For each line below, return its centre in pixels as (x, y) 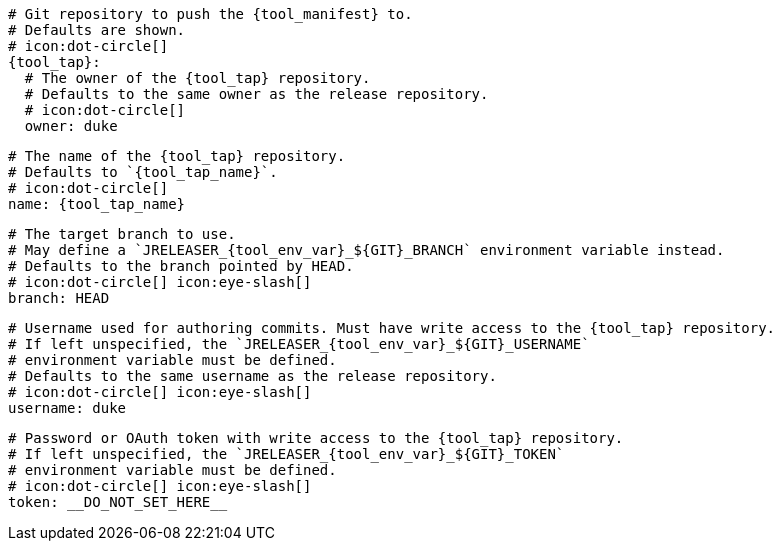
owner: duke (71, 126)
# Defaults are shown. (97, 30)
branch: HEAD (59, 298)
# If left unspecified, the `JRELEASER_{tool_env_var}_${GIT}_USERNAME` (299, 344)
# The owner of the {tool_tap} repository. (197, 78)
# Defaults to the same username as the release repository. (252, 376)
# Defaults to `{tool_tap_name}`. (143, 172)
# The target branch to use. (122, 234)
